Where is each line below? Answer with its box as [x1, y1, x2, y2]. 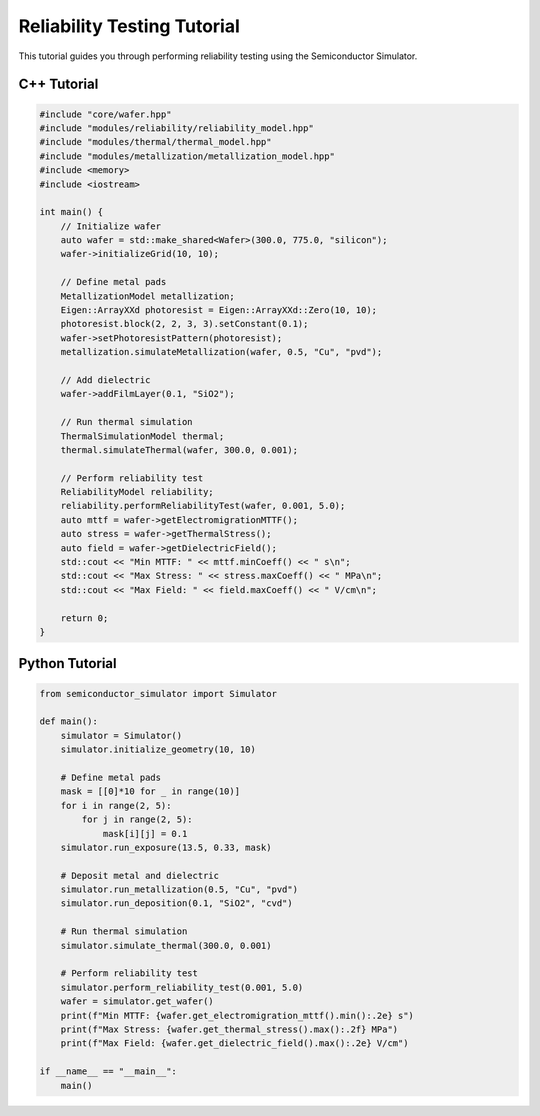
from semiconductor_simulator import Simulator [39, 688, 277, 699]
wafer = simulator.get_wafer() [60, 996, 214, 1007]
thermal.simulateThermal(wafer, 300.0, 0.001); [60, 444, 299, 455]
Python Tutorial [18, 655, 117, 672]
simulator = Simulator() [60, 730, 183, 741]
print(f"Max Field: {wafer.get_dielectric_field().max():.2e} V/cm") [60, 1038, 409, 1049]
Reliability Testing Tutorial [18, 15, 240, 37]
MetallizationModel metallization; [60, 290, 235, 302]
